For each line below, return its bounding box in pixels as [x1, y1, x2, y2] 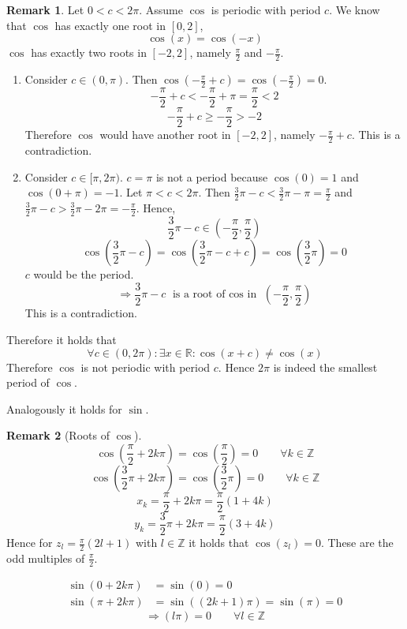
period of [6, 374, 50, 391]
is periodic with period [211, 2, 321, 17]
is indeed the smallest [273, 358, 378, 375]
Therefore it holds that [6, 331, 117, 347]
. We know [329, 2, 380, 17]
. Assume [139, 2, 183, 17]
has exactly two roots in [31, 44, 147, 61]
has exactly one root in [54, 17, 166, 33]
